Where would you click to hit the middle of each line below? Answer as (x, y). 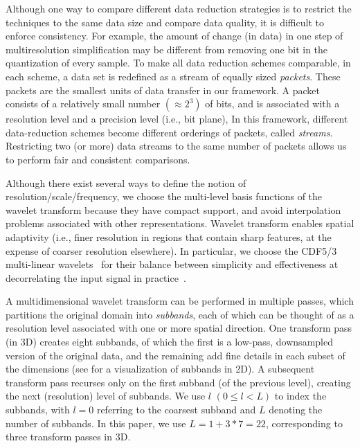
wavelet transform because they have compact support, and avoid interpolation (173, 209)
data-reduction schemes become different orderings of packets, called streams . (169, 132)
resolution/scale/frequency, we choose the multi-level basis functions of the (164, 196)
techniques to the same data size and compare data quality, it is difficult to (165, 22)
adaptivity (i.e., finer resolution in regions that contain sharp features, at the (169, 236)
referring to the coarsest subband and (176, 410)
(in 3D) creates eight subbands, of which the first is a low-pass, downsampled (169, 342)
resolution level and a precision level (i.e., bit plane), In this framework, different (177, 119)
